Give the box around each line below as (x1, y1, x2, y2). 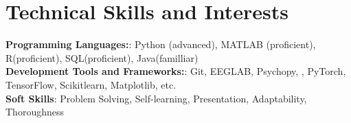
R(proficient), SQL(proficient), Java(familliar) (5, 50, 199, 65)
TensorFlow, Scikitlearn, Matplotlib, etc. (5, 77, 177, 91)
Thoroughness (5, 104, 64, 119)
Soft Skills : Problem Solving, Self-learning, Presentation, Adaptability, (5, 91, 307, 105)
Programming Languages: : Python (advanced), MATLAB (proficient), (5, 37, 316, 52)
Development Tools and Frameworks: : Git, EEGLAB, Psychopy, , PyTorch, (5, 64, 346, 78)
